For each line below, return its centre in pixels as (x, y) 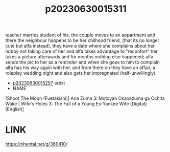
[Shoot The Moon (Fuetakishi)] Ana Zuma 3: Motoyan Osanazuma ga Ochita (85, 98)
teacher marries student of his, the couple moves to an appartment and (80, 35)
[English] (15, 109)
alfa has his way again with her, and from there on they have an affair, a (80, 68)
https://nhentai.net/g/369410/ (37, 144)
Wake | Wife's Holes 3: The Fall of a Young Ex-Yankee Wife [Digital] (76, 104)
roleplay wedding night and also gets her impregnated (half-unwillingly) (80, 73)
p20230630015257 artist (39, 83)
